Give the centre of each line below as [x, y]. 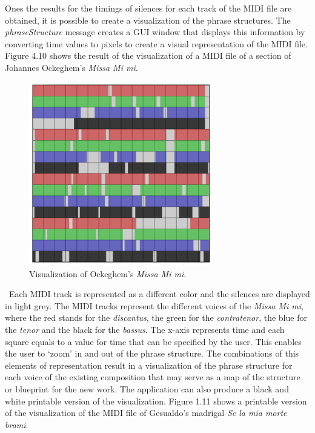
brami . [17, 424]
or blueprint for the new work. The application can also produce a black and [147, 389]
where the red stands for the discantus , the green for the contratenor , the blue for [156, 317]
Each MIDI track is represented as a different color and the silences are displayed [159, 294]
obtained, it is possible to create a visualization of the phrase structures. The [148, 20]
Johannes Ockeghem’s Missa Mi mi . [71, 67]
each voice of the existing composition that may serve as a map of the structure [153, 377]
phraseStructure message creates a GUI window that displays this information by [155, 32]
